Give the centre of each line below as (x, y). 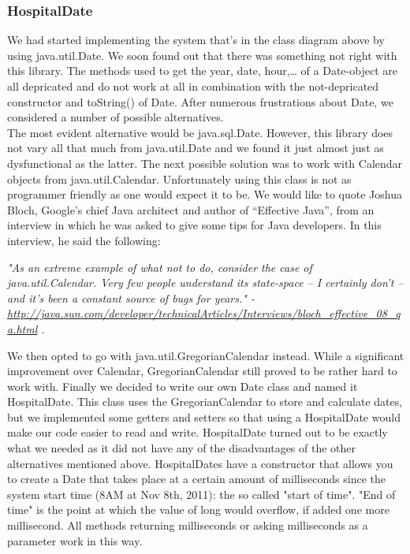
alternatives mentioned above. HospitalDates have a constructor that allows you (200, 463)
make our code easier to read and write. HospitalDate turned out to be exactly (198, 432)
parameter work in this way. (75, 540)
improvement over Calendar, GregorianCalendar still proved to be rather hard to (202, 371)
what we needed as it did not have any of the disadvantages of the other (182, 448)
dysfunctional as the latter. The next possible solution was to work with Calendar (205, 163)
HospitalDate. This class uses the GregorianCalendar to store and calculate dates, (205, 402)
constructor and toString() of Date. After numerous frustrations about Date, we (200, 101)
